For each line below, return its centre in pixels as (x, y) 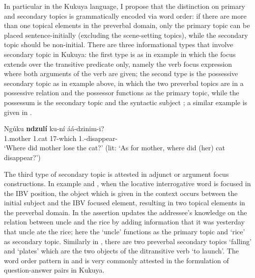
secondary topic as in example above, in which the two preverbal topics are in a (124, 83)
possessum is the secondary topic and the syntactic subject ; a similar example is (126, 102)
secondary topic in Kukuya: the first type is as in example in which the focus (120, 54)
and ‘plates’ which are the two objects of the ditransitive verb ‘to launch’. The (121, 251)
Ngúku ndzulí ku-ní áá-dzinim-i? (54, 128)
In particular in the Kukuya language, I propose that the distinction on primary (125, 6)
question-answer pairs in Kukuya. (54, 270)
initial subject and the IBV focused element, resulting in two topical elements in (125, 203)
